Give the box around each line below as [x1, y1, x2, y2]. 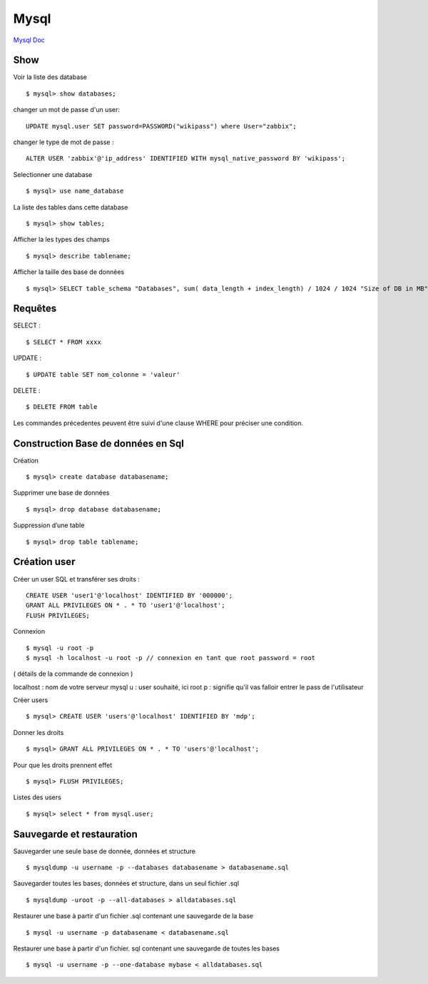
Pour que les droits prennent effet [13, 761, 113, 769]
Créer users [13, 696, 49, 704]
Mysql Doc [13, 36, 46, 44]
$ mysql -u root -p [26, 644, 94, 652]
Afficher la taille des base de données [13, 268, 125, 276]
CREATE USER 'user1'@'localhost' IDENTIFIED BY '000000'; [26, 591, 233, 599]
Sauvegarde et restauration [13, 828, 138, 840]
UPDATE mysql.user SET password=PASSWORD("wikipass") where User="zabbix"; [26, 122, 297, 130]
